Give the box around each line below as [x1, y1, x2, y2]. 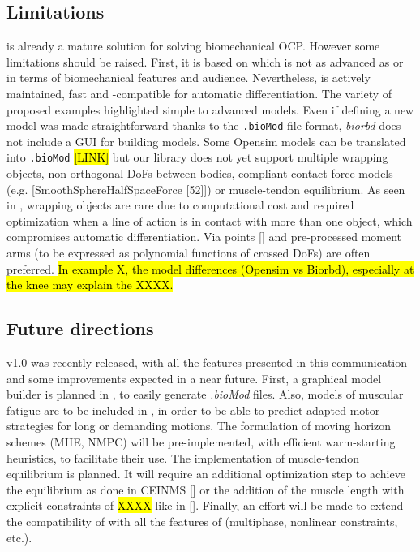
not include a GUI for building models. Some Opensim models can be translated [6, 132, 406, 149]
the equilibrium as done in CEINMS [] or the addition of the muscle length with [6, 481, 405, 498]
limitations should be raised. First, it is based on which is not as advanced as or [6, 53, 404, 70]
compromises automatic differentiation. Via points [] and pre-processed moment [6, 228, 402, 245]
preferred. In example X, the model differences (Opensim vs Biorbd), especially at [6, 260, 414, 277]
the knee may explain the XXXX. [6, 276, 174, 293]
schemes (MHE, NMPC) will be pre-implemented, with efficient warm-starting [6, 433, 396, 450]
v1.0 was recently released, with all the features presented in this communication [6, 354, 408, 371]
